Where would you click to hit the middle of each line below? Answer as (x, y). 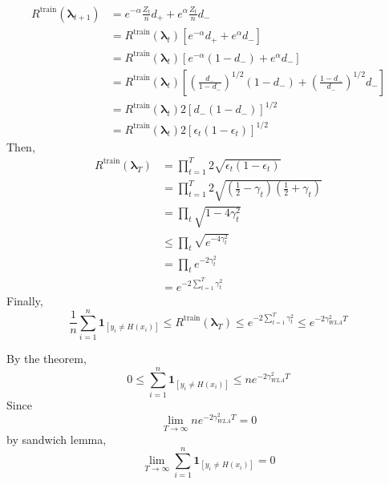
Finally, (25, 301)
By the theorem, (47, 359)
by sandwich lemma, (57, 439)
